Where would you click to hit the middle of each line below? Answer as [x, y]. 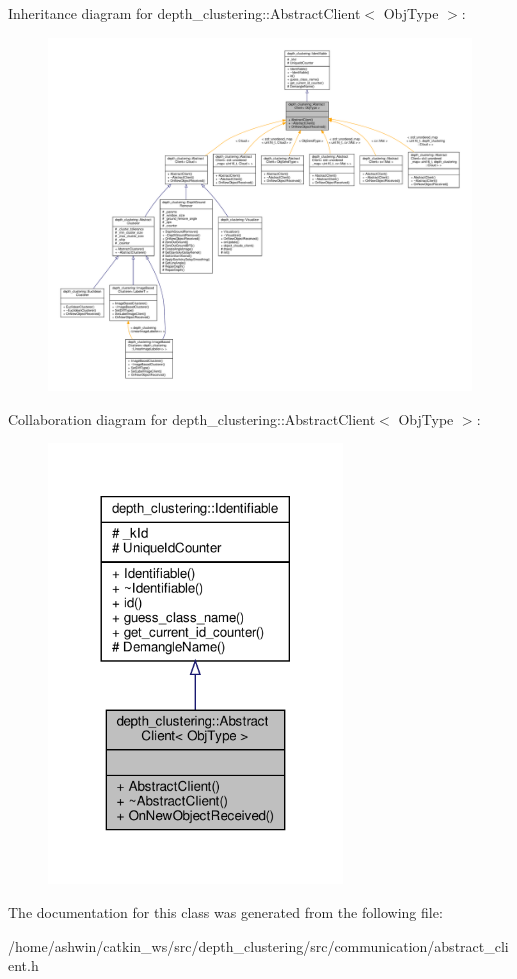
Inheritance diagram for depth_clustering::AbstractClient [184, 13]
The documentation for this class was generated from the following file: [225, 912]
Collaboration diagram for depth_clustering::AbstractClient [192, 418]
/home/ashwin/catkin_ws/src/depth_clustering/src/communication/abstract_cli [258, 945]
